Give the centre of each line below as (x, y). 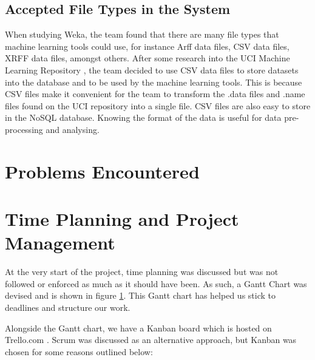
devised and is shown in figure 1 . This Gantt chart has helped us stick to (140, 295)
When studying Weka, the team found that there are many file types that (142, 34)
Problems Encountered (102, 171)
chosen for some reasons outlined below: (79, 351)
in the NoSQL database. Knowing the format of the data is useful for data (143, 117)
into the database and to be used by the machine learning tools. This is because (154, 82)
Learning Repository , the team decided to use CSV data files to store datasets (152, 70)
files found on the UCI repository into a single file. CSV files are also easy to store (158, 105)
